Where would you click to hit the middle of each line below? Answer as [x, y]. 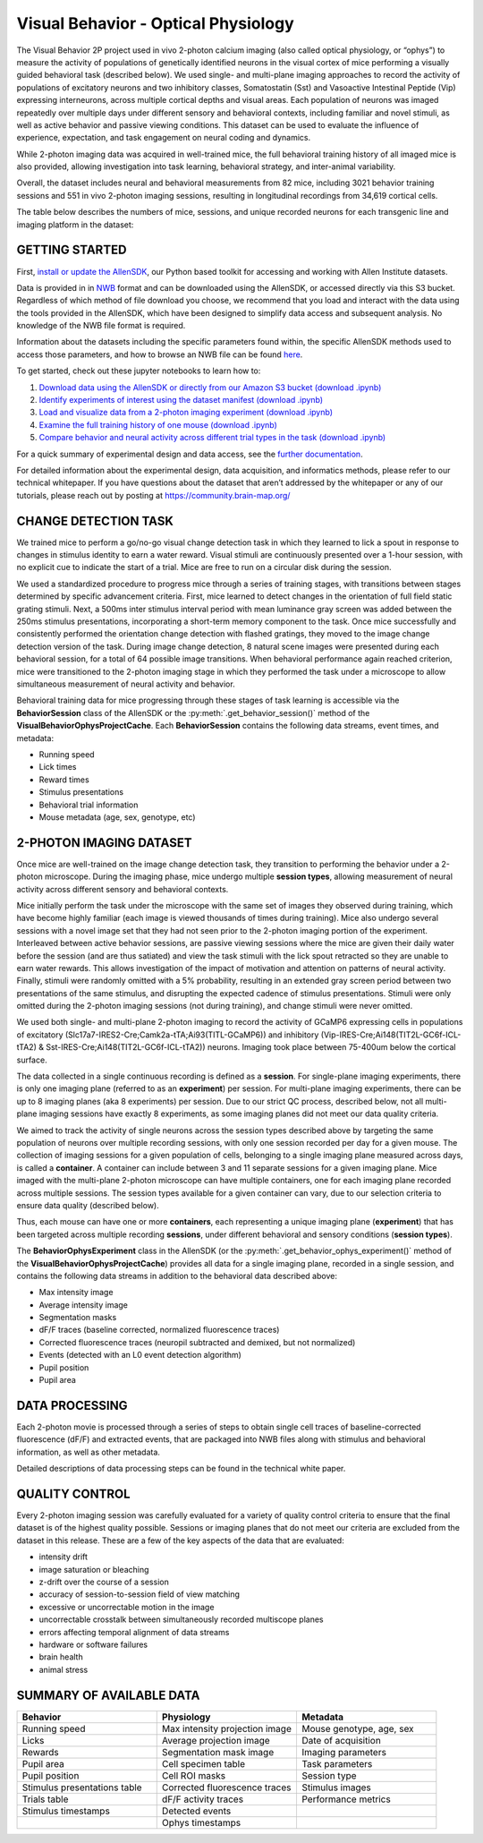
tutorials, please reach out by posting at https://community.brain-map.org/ [153, 495]
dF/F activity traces [203, 1799]
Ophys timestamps [201, 1822]
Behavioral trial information [89, 805]
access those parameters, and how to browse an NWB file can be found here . [160, 354]
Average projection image [216, 1740]
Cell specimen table [203, 1763]
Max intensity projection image [227, 1728]
